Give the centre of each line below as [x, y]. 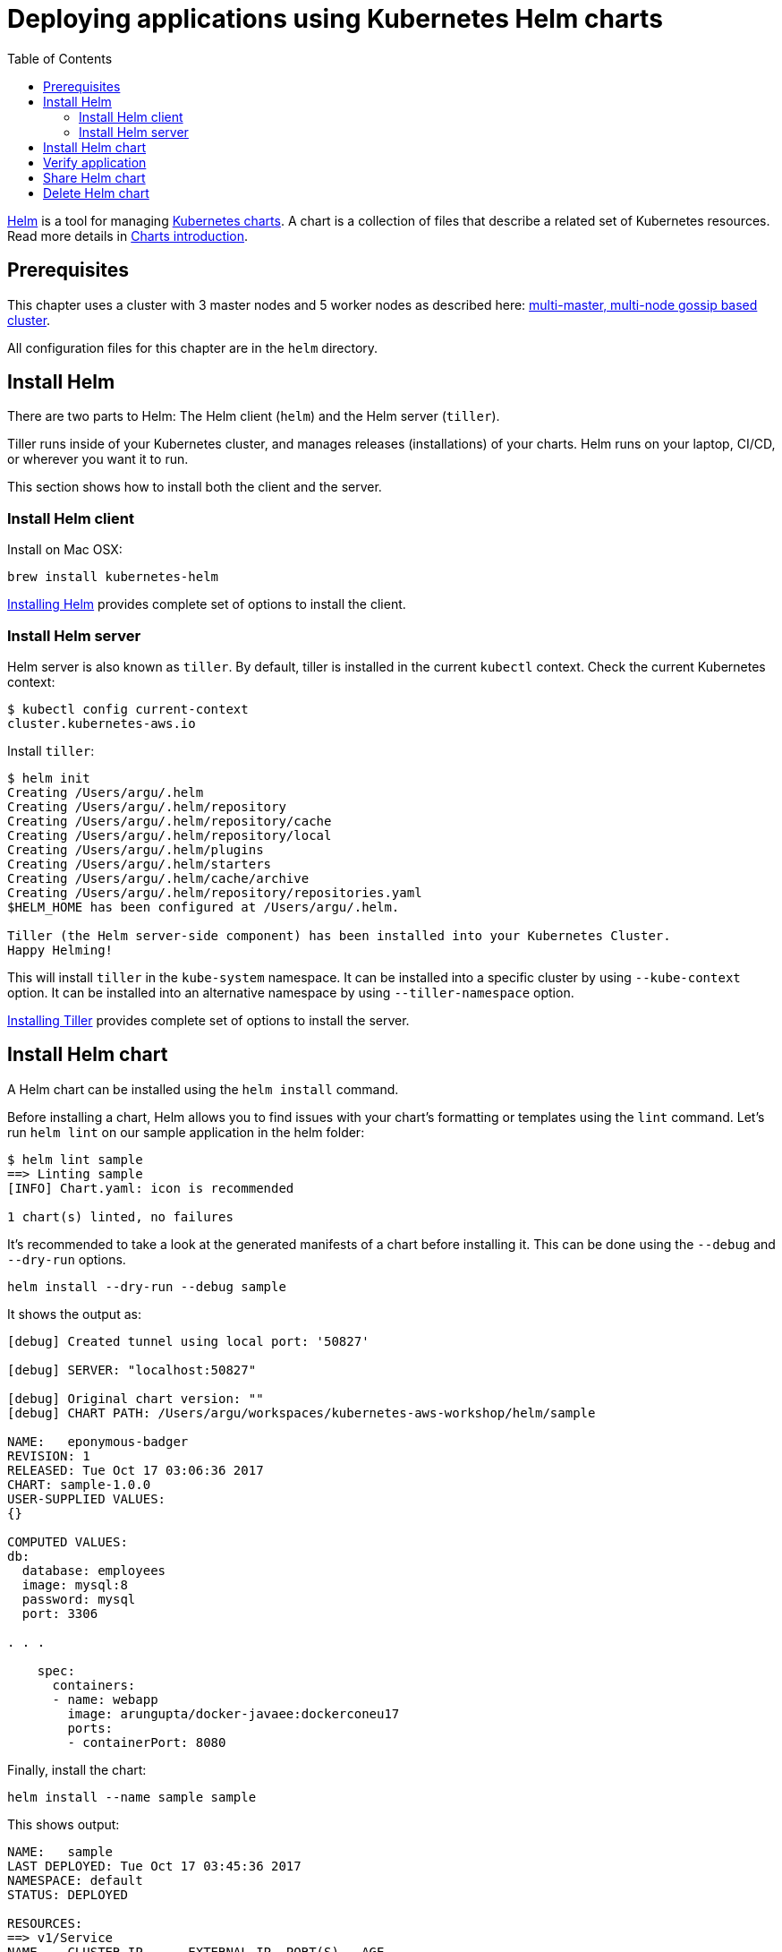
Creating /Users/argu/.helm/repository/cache [170, 821]
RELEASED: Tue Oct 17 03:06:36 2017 [136, 1470]
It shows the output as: [74, 1314]
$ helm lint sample [75, 1159]
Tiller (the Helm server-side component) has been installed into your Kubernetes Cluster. [339, 935]
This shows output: [64, 1824]
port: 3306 [60, 1613]
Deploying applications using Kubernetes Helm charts [335, 19]
